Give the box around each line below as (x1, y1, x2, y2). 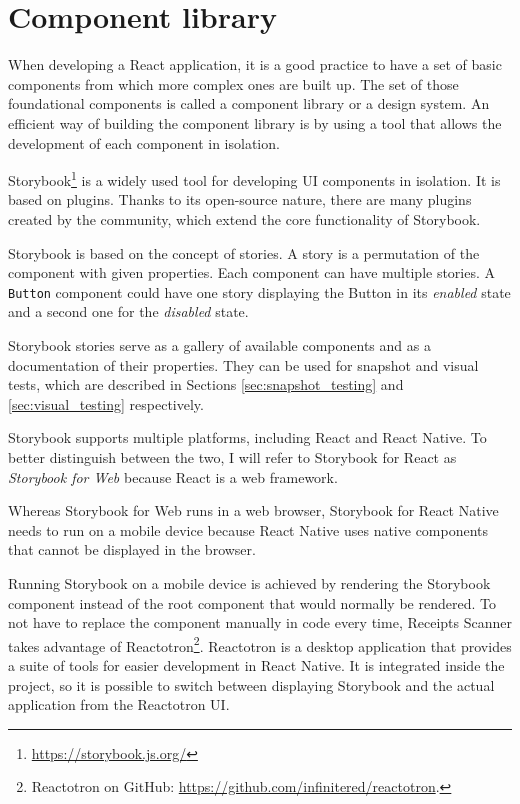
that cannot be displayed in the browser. (8, 539, 256, 560)
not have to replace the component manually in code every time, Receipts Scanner (8, 612, 512, 633)
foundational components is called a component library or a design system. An (8, 93, 490, 114)
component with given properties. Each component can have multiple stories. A (8, 262, 496, 283)
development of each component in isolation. (8, 132, 280, 153)
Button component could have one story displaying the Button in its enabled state (8, 281, 511, 302)
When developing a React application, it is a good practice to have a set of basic (8, 54, 502, 75)
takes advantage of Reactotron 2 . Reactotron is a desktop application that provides (8, 632, 512, 656)
